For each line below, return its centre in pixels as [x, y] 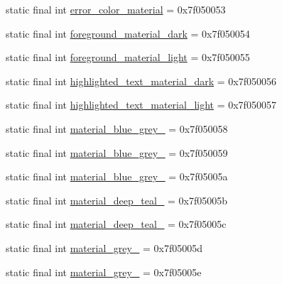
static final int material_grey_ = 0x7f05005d [104, 247]
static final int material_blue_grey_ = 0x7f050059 [117, 152]
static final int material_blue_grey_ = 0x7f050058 [117, 128]
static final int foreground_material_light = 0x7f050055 [128, 57]
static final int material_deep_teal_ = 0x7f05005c [116, 224]
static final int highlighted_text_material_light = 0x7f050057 [141, 105]
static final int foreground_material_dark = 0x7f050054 [128, 33]
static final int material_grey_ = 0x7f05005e [104, 272]
